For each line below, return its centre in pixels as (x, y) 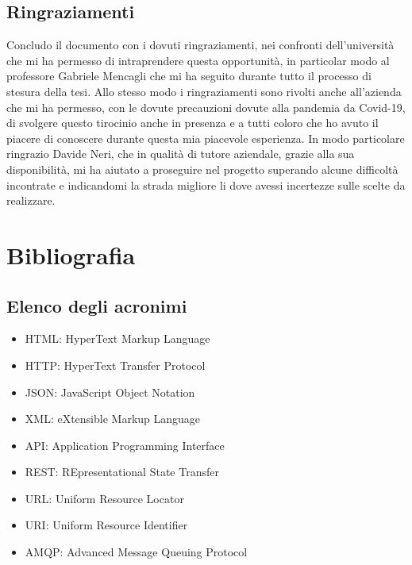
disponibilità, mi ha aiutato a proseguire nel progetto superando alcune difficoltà (202, 169)
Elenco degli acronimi (97, 305)
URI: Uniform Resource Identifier (106, 525)
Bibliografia (71, 254)
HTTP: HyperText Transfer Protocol (115, 365)
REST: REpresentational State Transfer (122, 472)
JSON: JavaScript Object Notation (110, 392)
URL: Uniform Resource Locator (104, 498)
